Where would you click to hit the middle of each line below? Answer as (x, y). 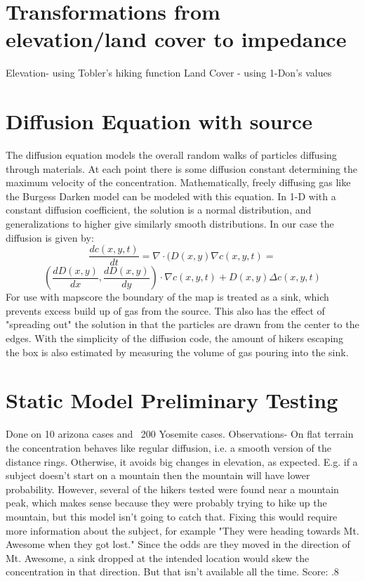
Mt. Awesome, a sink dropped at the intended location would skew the (158, 557)
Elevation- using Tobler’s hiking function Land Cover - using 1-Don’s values (169, 73)
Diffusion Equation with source (159, 121)
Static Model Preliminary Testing (172, 400)
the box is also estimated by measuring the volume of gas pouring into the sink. (177, 352)
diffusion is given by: (50, 237)
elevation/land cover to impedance (176, 39)
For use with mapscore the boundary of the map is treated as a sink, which (167, 297)
